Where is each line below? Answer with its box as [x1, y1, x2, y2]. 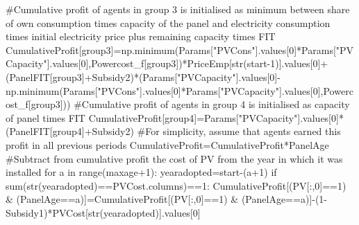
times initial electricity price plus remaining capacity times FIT [6, 29, 276, 44]
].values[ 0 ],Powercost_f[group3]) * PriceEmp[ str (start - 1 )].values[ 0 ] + [47, 56, 328, 71]
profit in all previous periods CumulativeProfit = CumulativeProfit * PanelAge [6, 137, 329, 152]
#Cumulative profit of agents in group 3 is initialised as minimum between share [6, 2, 350, 16]
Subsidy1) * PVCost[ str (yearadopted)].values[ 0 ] [6, 205, 201, 219]
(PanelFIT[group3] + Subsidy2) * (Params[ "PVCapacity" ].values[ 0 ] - [6, 69, 281, 84]
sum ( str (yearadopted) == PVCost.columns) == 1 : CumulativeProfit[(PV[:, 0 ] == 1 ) [6, 178, 347, 192]
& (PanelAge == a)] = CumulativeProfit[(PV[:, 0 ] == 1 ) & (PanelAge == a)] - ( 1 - [6, 192, 328, 206]
